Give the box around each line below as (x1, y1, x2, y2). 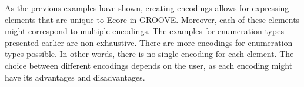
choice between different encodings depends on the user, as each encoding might (5, 59, 293, 71)
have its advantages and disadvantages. (5, 71, 145, 83)
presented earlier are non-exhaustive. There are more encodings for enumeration (5, 36, 293, 48)
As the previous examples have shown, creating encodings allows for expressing (5, 2, 289, 14)
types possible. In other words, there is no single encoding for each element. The (5, 48, 294, 60)
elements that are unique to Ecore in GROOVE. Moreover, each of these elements (5, 13, 300, 25)
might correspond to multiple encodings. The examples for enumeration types (5, 25, 284, 37)
